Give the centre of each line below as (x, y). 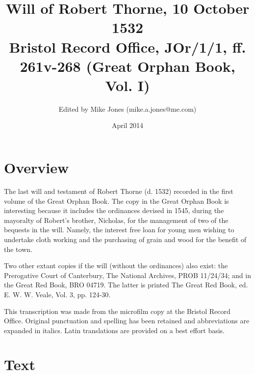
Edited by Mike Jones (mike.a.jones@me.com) (127, 109)
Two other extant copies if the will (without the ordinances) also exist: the (116, 265)
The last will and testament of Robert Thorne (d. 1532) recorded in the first (119, 191)
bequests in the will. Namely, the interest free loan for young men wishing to (119, 230)
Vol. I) (127, 85)
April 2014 (127, 125)
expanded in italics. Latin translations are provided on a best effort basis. (115, 330)
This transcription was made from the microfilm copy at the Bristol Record (117, 311)
